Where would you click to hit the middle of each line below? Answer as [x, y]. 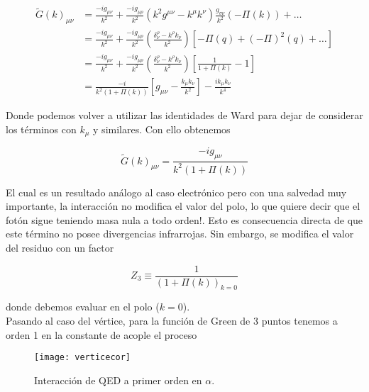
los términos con [41, 129]
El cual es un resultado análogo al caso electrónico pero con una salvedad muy [176, 192]
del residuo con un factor [60, 247]
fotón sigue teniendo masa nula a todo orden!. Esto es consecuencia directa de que [184, 219]
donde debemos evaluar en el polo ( [83, 307]
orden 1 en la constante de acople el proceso [101, 334]
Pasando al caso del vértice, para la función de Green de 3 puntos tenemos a [172, 321]
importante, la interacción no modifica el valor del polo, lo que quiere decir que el [183, 206]
